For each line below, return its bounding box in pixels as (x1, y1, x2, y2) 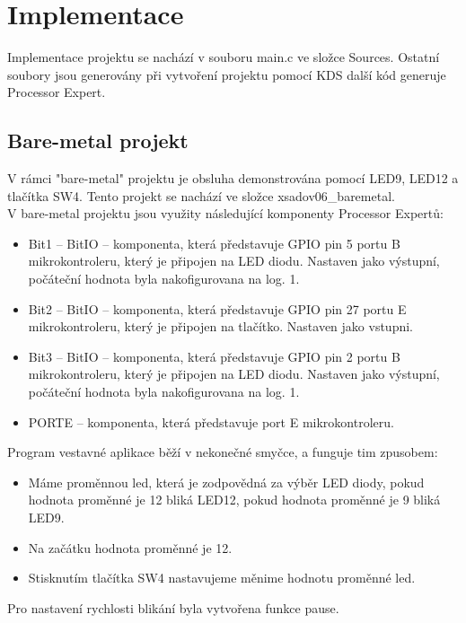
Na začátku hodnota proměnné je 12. (28, 538, 233, 557)
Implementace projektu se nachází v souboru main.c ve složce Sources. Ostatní (7, 48, 440, 66)
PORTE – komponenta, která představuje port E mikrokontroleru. (28, 412, 394, 431)
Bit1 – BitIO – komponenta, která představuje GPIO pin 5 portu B (28, 233, 400, 252)
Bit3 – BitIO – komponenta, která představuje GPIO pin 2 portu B (28, 347, 400, 365)
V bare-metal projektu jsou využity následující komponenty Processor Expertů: (7, 204, 444, 223)
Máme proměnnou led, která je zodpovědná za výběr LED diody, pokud (28, 472, 425, 491)
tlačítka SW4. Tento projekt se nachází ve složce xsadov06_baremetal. (7, 186, 395, 205)
